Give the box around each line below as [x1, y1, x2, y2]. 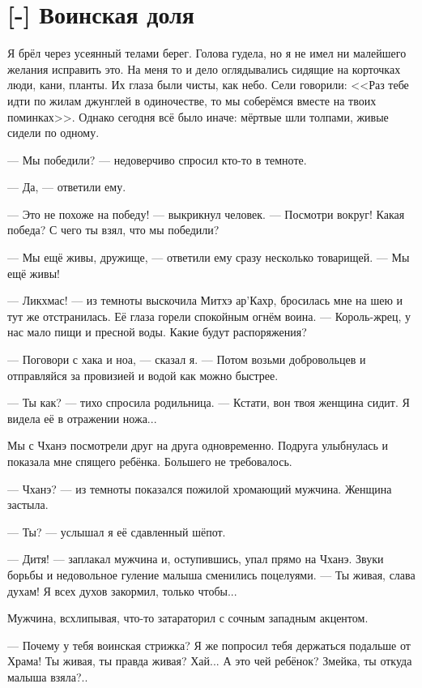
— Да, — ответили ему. [7, 178, 126, 195]
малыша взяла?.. [7, 668, 88, 685]
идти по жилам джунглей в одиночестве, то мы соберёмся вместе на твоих [7, 92, 377, 109]
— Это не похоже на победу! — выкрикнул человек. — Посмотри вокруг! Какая [7, 205, 405, 222]
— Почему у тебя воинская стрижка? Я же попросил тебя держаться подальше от [7, 636, 411, 653]
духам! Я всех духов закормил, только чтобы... [7, 582, 237, 599]
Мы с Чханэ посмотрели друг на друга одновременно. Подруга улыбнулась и [7, 437, 388, 454]
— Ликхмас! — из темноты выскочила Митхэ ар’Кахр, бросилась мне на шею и [7, 292, 403, 309]
